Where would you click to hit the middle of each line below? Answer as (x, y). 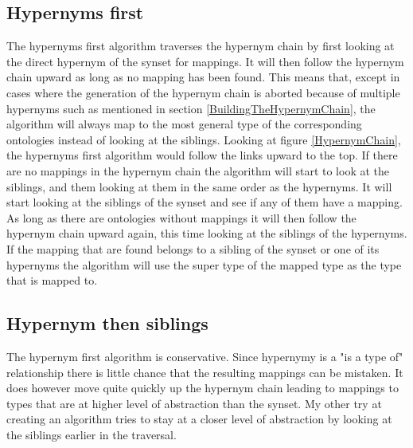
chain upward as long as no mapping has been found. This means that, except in (203, 77)
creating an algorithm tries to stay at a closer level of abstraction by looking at (199, 419)
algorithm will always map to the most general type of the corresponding (184, 124)
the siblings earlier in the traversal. (92, 434)
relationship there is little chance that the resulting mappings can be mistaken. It (205, 372)
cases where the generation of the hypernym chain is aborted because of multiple (203, 92)
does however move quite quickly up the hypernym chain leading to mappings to (203, 388)
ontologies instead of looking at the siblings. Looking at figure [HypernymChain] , (204, 139)
